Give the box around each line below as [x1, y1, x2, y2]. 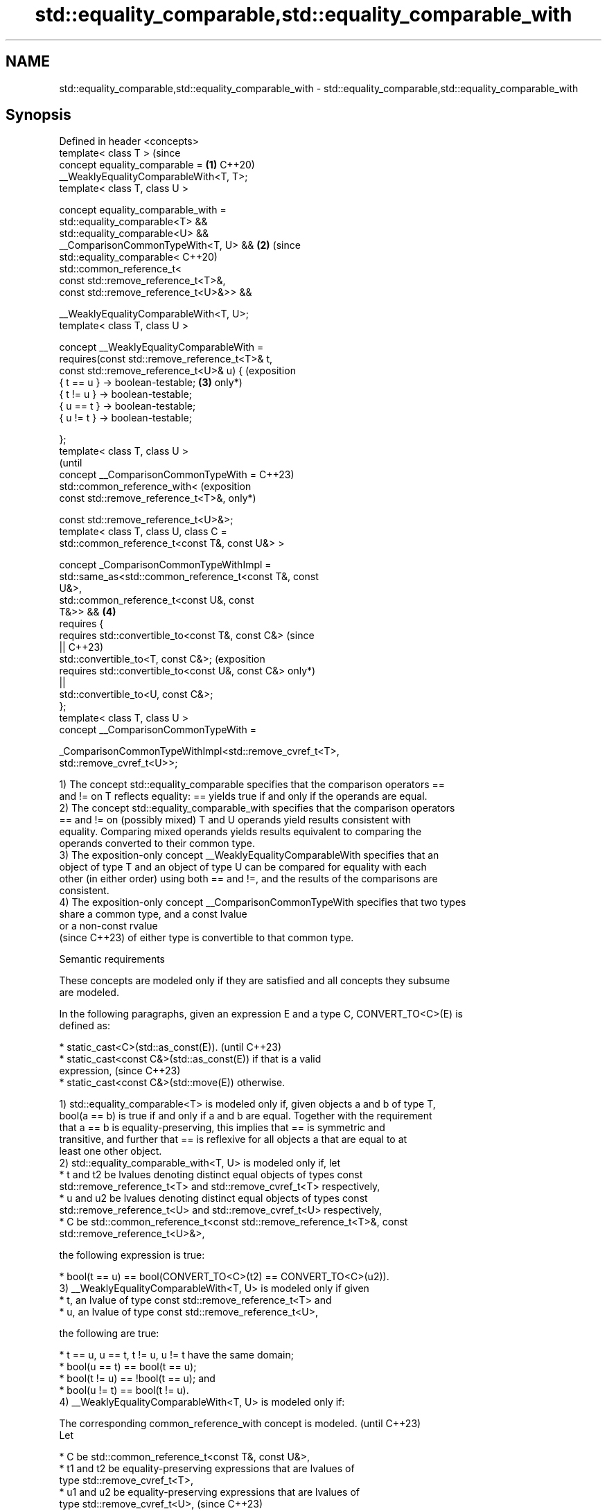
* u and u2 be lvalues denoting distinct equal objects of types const [59, 1192, 368, 1205]
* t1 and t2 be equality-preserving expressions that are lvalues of [59, 1462, 355, 1475]
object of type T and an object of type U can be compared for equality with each [59, 861, 427, 873]
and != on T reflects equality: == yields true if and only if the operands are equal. [59, 790, 428, 803]
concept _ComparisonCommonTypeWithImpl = [59, 559, 272, 571]
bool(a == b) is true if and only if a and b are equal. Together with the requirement [59, 1110, 432, 1122]
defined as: [59, 1020, 110, 1032]
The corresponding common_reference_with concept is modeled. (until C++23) [59, 1417, 421, 1430]
